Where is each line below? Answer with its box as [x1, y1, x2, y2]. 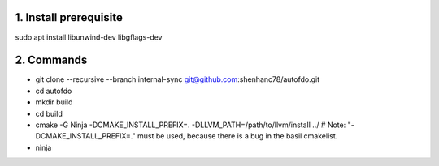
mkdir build [35, 97, 73, 107]
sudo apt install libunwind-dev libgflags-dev [15, 32, 163, 42]
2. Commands [15, 53, 88, 67]
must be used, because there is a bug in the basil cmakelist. [137, 131, 338, 141]
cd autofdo [35, 86, 72, 96]
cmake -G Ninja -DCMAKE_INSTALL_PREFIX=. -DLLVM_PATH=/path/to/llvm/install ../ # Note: [35, 120, 346, 130]
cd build [35, 109, 63, 118]
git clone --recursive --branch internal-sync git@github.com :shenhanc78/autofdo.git [35, 74, 320, 84]
